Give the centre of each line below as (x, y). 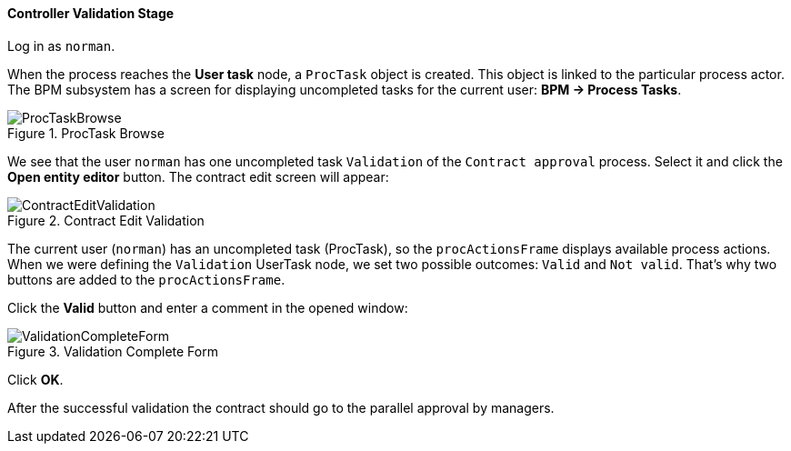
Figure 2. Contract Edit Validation (106, 220)
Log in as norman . (61, 45)
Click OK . (35, 379)
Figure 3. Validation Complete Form (113, 351)
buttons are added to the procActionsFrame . (146, 279)
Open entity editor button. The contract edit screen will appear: (198, 176)
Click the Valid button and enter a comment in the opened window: (208, 307)
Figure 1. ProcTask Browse (86, 133)
